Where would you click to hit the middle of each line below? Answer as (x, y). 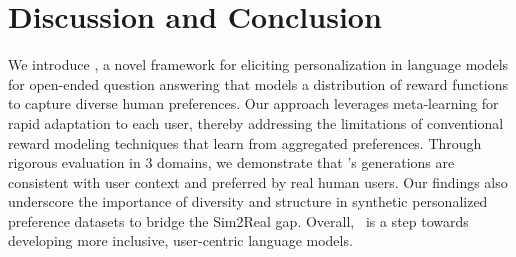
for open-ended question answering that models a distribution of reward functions (258, 83)
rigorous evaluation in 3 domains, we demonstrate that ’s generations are (231, 162)
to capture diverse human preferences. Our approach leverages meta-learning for (253, 103)
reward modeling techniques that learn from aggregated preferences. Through (245, 142)
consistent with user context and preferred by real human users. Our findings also (258, 181)
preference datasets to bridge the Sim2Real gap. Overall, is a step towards (238, 220)
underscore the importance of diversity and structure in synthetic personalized (248, 201)
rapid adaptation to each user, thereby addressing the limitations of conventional (256, 122)
